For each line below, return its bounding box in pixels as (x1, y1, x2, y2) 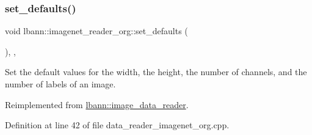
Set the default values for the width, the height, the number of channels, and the (5, 65, 307, 78)
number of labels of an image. (5, 78, 116, 90)
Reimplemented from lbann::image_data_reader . (5, 98, 189, 111)
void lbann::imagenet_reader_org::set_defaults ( (5, 24, 188, 37)
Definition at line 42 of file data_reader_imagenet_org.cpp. (5, 119, 230, 131)
